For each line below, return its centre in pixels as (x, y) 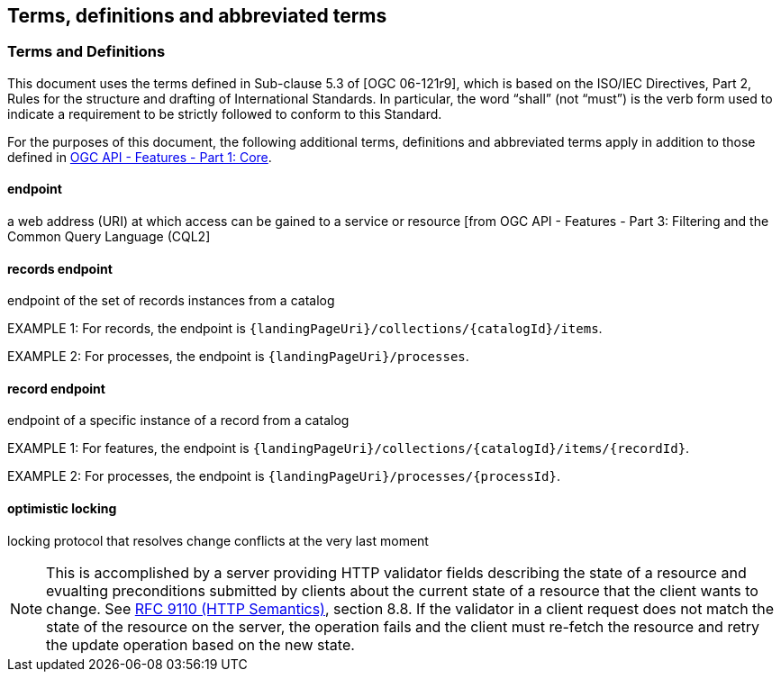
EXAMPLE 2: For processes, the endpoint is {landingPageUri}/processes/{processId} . (284, 476)
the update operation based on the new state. (200, 644)
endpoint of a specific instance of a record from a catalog (178, 421)
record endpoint (56, 388)
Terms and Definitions (86, 52)
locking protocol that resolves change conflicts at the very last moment (218, 540)
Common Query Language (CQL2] (109, 237)
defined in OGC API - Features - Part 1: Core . (140, 157)
